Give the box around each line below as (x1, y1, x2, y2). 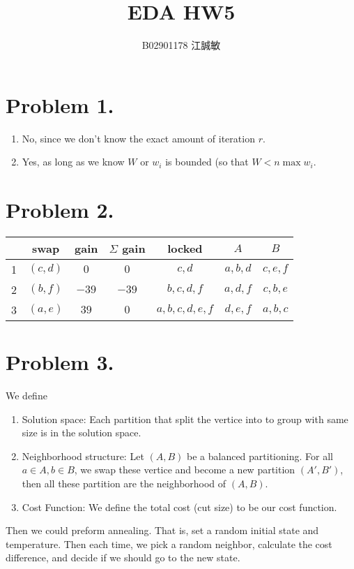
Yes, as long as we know (22, 154, 125, 169)
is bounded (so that (165, 154, 249, 169)
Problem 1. (6, 90, 114, 119)
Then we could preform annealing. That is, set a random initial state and (6, 523, 319, 538)
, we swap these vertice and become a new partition (74, 462, 295, 477)
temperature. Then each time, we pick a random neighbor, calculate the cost (6, 536, 332, 551)
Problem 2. (6, 195, 114, 224)
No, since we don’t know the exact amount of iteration (22, 131, 255, 145)
